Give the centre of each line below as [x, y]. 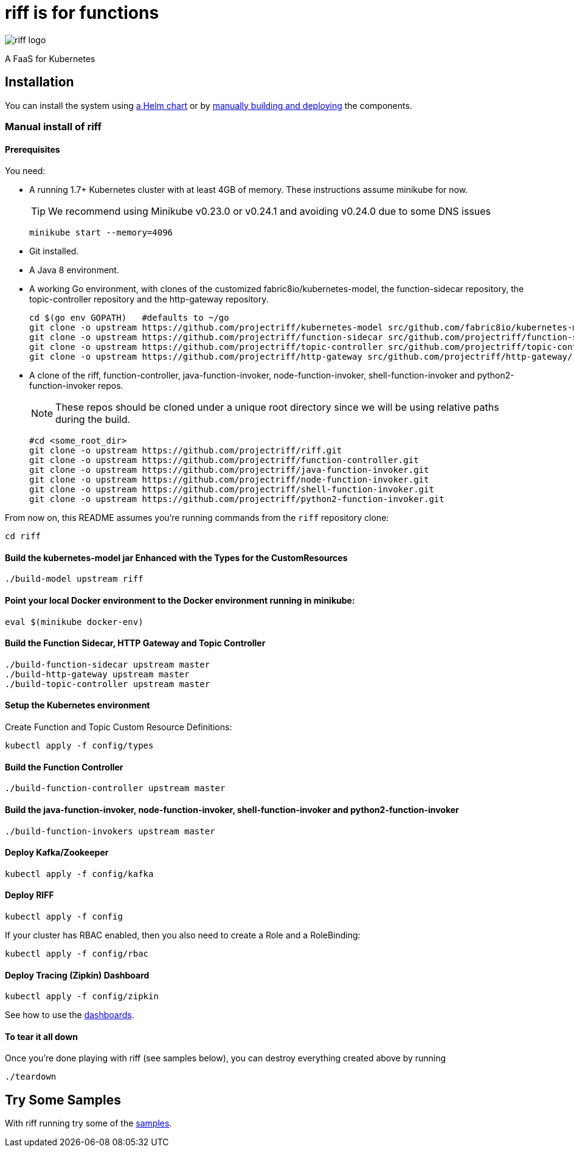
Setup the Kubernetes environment [78, 705]
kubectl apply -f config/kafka [79, 874]
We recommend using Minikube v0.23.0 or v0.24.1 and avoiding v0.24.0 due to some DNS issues [270, 211]
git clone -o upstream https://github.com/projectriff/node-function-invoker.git [229, 480]
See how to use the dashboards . [70, 1015]
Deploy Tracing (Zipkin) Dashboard [77, 975]
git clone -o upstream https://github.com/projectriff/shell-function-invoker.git [232, 490]
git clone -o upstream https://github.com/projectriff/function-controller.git [224, 460]
